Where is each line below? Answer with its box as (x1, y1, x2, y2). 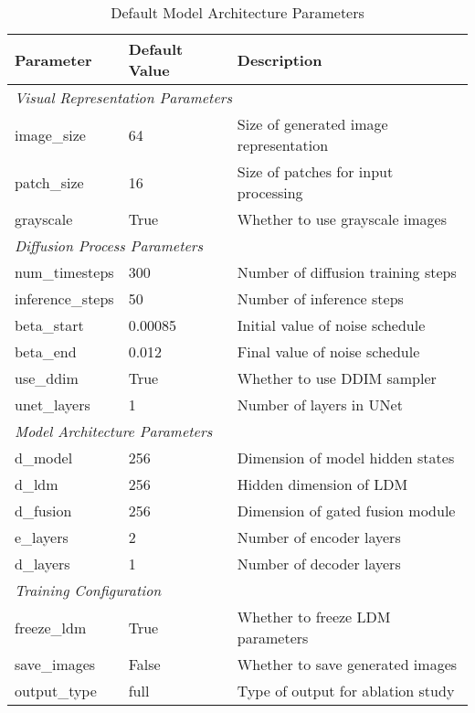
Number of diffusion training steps (237, 261, 457, 282)
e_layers (15, 527, 69, 548)
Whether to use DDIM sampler (237, 367, 437, 388)
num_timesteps (15, 261, 114, 282)
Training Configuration (15, 580, 162, 601)
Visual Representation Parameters (15, 87, 233, 108)
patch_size (15, 171, 84, 193)
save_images (15, 654, 96, 675)
